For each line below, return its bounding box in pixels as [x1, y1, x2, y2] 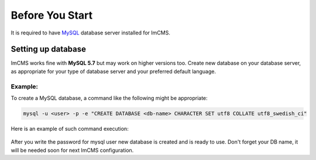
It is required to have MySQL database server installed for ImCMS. [11, 29, 171, 36]
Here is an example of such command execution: [11, 125, 129, 132]
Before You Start [11, 9, 93, 22]
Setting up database [11, 44, 87, 54]
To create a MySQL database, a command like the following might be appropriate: [11, 94, 208, 102]
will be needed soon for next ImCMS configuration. [11, 147, 134, 154]
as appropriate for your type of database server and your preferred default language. [11, 68, 217, 75]
